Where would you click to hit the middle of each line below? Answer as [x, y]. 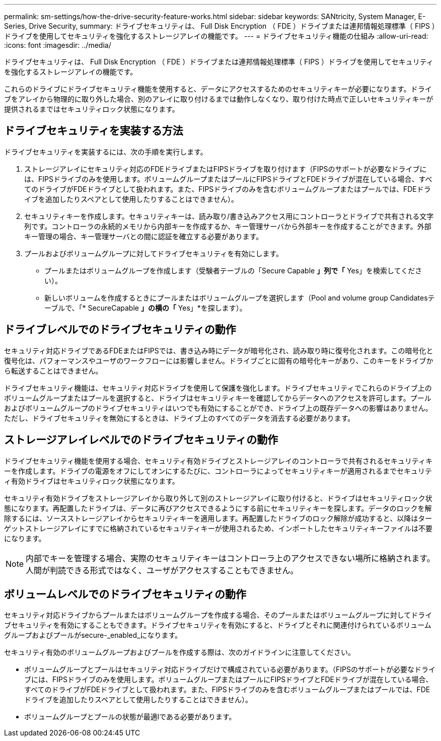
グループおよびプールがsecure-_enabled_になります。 [93, 635]
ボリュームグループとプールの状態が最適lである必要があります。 [130, 717]
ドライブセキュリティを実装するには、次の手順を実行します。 [106, 152]
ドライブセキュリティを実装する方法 [94, 131]
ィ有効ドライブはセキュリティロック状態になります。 [92, 481]
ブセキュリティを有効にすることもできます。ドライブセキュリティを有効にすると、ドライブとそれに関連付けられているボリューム [218, 625]
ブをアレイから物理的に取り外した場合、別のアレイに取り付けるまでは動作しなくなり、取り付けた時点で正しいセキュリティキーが [219, 99]
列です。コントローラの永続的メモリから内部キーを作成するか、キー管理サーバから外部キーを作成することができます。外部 [228, 226]
